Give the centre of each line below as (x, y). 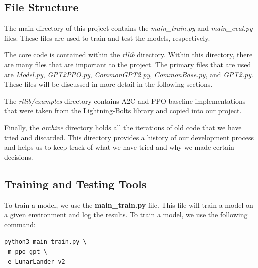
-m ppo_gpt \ (26, 252)
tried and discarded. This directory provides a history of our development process (129, 137)
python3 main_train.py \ (45, 242)
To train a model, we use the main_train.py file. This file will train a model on (129, 205)
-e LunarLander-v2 (35, 262)
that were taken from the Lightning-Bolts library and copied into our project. (123, 111)
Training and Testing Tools (75, 184)
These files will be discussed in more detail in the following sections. (108, 84)
